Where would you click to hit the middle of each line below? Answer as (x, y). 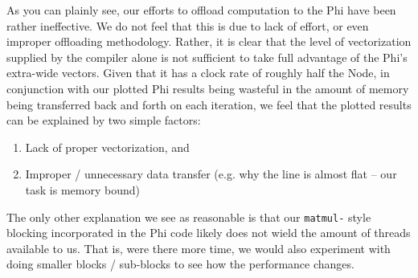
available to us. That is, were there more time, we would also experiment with (199, 248)
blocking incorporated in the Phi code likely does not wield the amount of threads (209, 233)
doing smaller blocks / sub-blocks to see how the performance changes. (180, 264)
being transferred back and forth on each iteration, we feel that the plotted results (209, 104)
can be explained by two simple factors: (104, 120)
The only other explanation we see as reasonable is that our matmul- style (189, 217)
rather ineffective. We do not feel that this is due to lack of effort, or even (188, 25)
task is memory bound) (82, 189)
